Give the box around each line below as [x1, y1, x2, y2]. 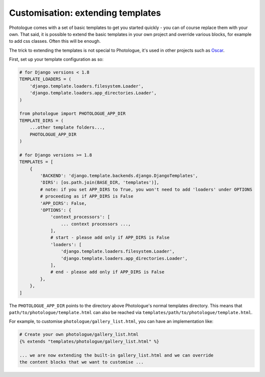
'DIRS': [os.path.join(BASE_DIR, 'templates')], [40, 180, 159, 186]
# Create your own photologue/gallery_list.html [19, 332, 139, 337]
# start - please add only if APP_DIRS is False [50, 235, 170, 241]
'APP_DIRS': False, [40, 200, 87, 206]
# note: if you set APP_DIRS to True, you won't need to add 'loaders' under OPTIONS [40, 187, 253, 192]
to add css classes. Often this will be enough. [9, 38, 101, 44]
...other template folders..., [29, 125, 105, 130]
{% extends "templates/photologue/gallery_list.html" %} [19, 339, 159, 344]
